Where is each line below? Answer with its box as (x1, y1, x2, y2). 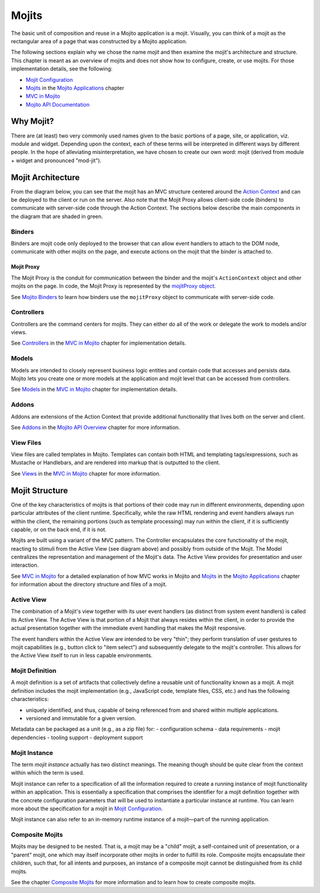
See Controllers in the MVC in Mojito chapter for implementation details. (11, 339, 187, 346)
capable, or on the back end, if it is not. (11, 526, 107, 533)
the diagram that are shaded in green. (11, 213, 103, 220)
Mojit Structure (11, 486, 68, 496)
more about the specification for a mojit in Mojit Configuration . (11, 805, 163, 812)
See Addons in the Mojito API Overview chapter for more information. (11, 423, 180, 431)
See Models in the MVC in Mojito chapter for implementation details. (11, 386, 178, 393)
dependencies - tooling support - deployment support (11, 734, 143, 741)
